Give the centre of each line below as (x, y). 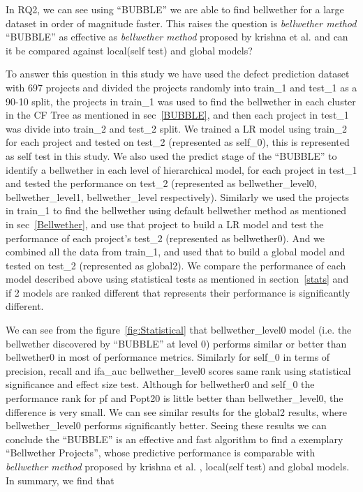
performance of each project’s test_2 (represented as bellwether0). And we (165, 238)
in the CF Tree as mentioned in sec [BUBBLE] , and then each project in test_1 (177, 115)
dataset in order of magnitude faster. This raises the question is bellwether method (181, 23)
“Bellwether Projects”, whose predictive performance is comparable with (161, 453)
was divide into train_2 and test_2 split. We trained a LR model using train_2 (176, 128)
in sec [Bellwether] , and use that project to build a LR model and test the (165, 224)
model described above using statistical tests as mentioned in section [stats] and (177, 279)
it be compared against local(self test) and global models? (129, 50)
